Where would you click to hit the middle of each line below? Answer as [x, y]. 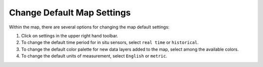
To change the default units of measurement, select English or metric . [94, 56]
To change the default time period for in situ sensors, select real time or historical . [110, 42]
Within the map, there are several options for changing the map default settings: [89, 27]
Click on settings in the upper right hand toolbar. [70, 36]
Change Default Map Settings [70, 13]
